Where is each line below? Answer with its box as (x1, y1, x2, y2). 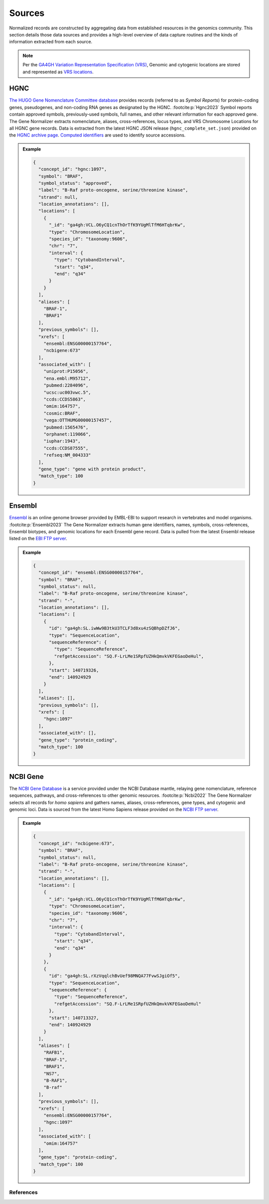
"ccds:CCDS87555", (43, 445, 89, 451)
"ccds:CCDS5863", (43, 397, 86, 402)
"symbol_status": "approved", (38, 180, 112, 186)
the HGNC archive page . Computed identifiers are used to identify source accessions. (9, 132, 186, 138)
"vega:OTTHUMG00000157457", (43, 418, 112, 423)
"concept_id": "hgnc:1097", (38, 166, 107, 172)
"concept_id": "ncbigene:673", (38, 840, 115, 846)
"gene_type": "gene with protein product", (38, 466, 146, 472)
